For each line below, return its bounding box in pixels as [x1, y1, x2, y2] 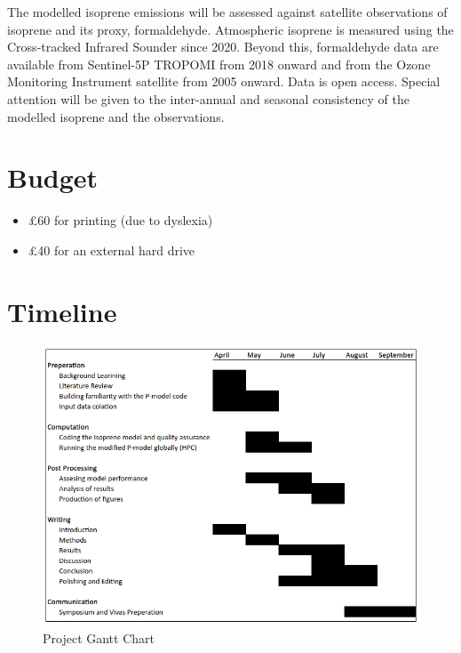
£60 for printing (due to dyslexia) [28, 211, 213, 230]
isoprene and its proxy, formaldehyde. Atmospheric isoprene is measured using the [7, 20, 454, 38]
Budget [7, 159, 99, 196]
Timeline [7, 293, 117, 329]
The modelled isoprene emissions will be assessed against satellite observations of [7, 3, 448, 20]
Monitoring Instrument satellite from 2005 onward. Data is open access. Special [7, 72, 441, 91]
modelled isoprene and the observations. [7, 107, 225, 125]
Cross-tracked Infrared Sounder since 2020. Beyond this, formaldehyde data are [7, 37, 439, 56]
